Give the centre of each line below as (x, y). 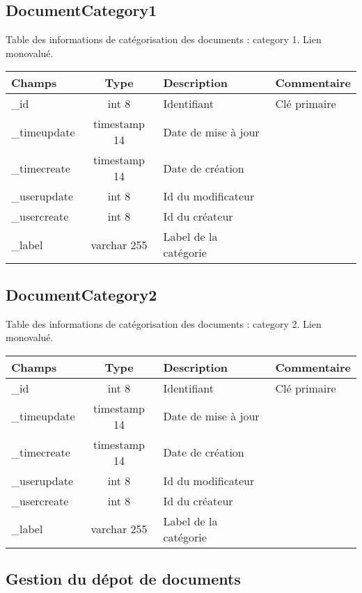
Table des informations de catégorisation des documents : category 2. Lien (164, 323)
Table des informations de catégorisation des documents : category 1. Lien (164, 39)
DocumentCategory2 (81, 294)
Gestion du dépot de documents (123, 579)
